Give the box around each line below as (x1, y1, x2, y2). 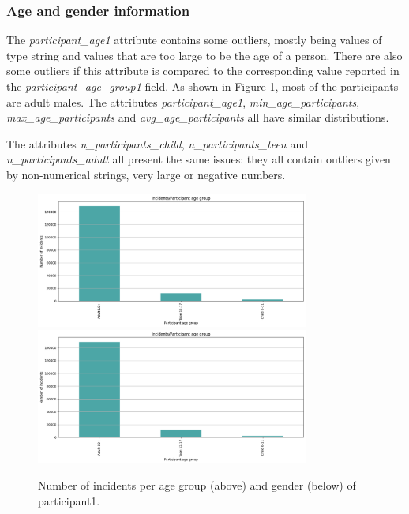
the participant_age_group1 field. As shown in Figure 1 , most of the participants (6, 78, 399, 94)
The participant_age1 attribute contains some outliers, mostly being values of (6, 32, 382, 48)
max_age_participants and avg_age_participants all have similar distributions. (6, 109, 389, 126)
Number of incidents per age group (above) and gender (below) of (38, 477, 356, 493)
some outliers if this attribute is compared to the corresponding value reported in (6, 62, 400, 79)
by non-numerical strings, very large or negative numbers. (6, 166, 286, 182)
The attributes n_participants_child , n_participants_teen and (6, 135, 308, 152)
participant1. (38, 492, 100, 508)
